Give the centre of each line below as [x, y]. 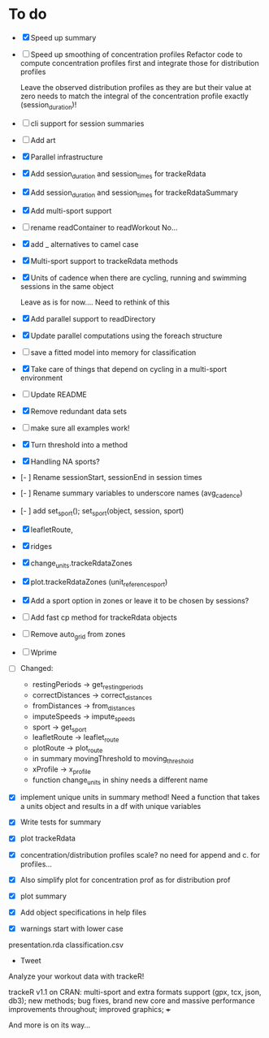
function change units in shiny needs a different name [120, 781]
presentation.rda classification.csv [66, 945]
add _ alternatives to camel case [85, 244]
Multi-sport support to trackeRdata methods [104, 262]
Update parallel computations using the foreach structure [126, 336]
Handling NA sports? [65, 462]
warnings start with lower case [72, 928]
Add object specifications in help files [83, 912]
